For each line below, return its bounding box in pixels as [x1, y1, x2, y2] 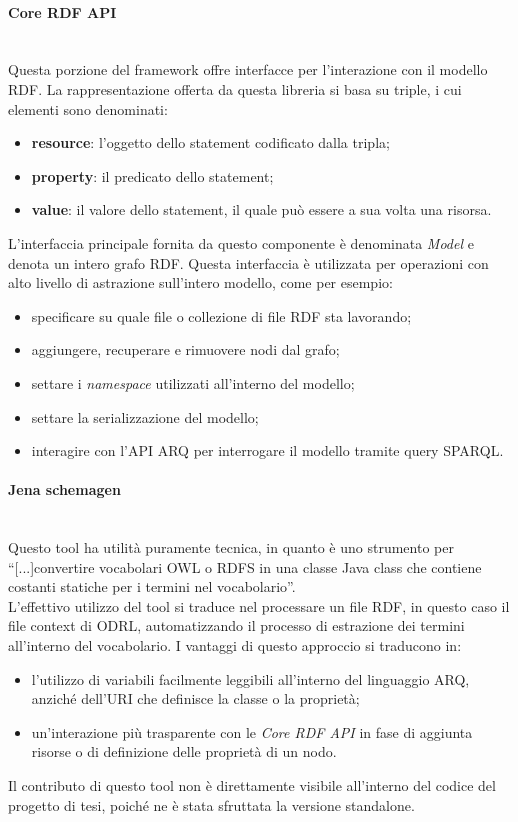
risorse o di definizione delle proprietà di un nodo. [31, 741, 337, 762]
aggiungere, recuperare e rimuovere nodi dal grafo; [31, 339, 340, 360]
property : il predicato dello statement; [31, 165, 274, 186]
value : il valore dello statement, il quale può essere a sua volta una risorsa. [31, 199, 492, 220]
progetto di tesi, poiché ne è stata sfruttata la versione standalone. [8, 794, 415, 815]
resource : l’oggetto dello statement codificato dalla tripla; [31, 132, 390, 153]
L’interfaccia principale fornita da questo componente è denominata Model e [8, 232, 474, 253]
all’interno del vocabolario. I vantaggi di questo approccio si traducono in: [8, 635, 462, 656]
